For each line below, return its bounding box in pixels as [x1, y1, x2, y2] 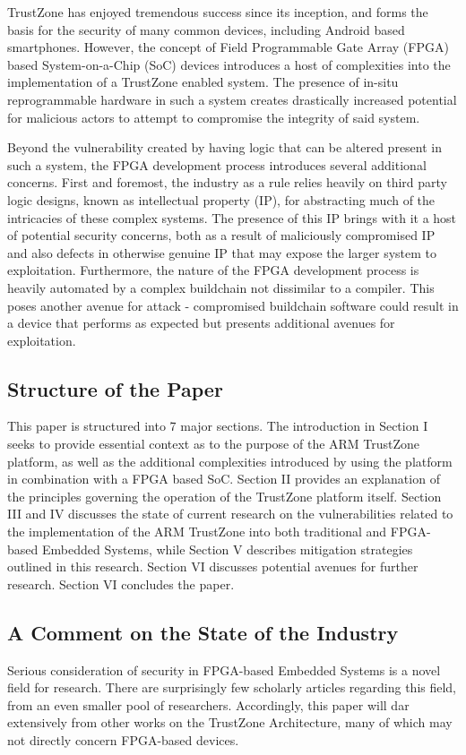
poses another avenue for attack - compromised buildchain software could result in [7, 296, 459, 314]
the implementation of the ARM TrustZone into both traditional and [7, 522, 387, 541]
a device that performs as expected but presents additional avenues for [7, 313, 395, 332]
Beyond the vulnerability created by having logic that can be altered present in [7, 138, 443, 157]
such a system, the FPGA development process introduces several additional [7, 155, 427, 174]
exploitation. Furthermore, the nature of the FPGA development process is [7, 261, 419, 279]
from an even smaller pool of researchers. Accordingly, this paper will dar [7, 695, 410, 714]
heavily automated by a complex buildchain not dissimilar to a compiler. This [7, 278, 435, 296]
